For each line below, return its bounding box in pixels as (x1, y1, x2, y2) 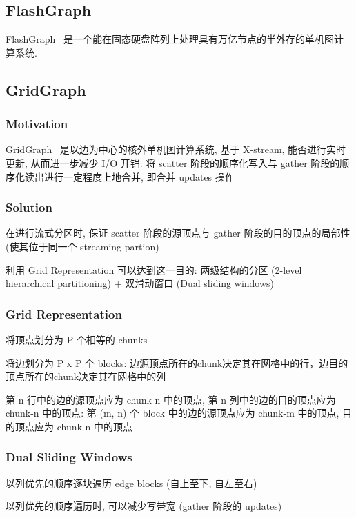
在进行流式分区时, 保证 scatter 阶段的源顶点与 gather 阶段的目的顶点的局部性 (6, 226, 350, 240)
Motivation (6, 115, 68, 132)
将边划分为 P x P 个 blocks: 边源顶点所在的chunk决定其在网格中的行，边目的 (6, 355, 348, 370)
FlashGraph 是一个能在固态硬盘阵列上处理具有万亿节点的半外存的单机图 (6, 32, 335, 46)
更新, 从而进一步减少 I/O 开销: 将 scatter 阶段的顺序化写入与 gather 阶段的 (6, 155, 340, 170)
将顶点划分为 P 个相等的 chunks (6, 332, 148, 346)
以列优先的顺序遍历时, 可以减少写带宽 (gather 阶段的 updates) (6, 499, 282, 513)
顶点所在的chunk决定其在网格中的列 (6, 369, 166, 383)
